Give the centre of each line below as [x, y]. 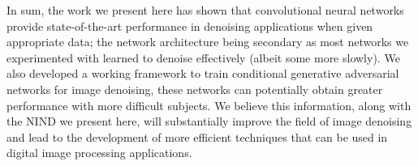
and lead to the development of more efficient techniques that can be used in [197, 136]
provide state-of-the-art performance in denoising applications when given [190, 26]
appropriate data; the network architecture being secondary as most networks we [208, 42]
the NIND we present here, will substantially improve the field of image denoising [209, 121]
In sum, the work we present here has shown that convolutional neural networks [205, 10]
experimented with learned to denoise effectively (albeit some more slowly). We [203, 57]
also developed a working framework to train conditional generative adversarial [203, 73]
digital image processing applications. [99, 153]
